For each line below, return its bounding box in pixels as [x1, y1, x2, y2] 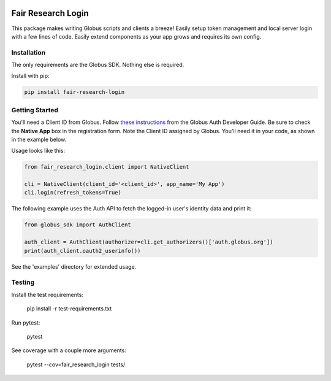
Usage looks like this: [11, 147, 66, 155]
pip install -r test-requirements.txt [26, 305, 112, 312]
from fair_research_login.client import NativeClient [24, 163, 189, 171]
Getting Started [11, 106, 58, 114]
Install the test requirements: [11, 291, 84, 298]
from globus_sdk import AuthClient [24, 221, 131, 228]
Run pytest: [11, 319, 40, 326]
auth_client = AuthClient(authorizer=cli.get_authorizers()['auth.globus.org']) [24, 239, 273, 245]
